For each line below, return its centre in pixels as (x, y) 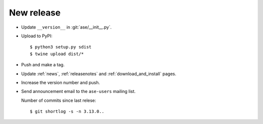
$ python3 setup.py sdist (61, 47)
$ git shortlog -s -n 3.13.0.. (67, 112)
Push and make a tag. (43, 65)
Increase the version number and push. (61, 82)
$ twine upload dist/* (57, 54)
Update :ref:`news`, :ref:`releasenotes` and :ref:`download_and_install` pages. (99, 74)
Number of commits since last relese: (59, 100)
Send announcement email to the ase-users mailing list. (78, 92)
